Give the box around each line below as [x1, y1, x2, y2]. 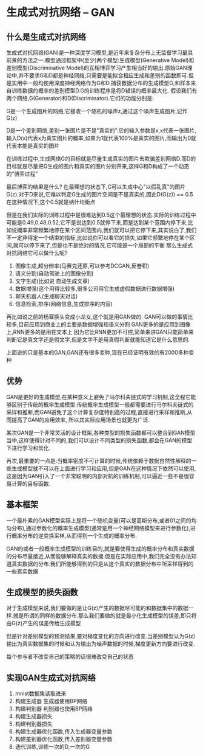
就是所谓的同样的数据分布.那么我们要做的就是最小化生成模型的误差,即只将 [13, 612, 197, 619]
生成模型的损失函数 [6, 588, 78, 598]
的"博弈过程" [6, 170, 38, 177]
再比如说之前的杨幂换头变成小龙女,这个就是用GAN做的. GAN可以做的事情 [6, 313, 188, 320]
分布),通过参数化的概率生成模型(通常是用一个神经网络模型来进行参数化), [11, 524, 191, 532]
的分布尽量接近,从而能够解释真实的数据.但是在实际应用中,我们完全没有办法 [6, 552, 192, 560]
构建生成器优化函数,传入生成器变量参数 [15, 728, 113, 735]
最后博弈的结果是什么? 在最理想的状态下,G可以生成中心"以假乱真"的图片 [6, 183, 186, 190]
